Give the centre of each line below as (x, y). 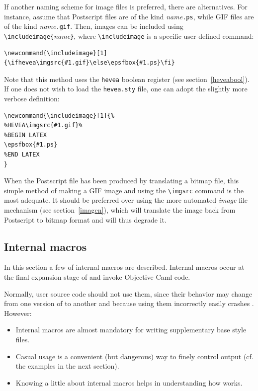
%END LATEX (22, 155)
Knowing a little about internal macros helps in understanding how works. (129, 382)
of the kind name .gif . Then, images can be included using (94, 26)
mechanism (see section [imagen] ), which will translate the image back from (120, 210)
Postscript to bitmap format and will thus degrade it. (85, 219)
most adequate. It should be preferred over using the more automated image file (126, 200)
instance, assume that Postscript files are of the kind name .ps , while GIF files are (129, 16)
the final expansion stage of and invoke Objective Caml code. (97, 277)
